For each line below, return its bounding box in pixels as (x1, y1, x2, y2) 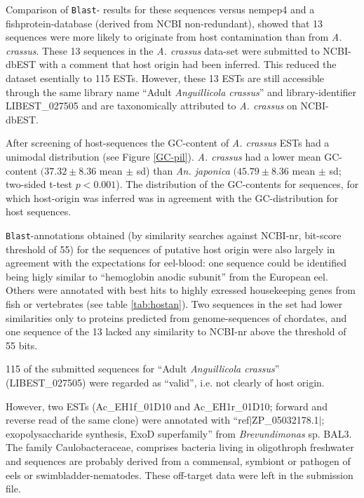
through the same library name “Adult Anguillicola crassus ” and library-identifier (6, 84, 357, 99)
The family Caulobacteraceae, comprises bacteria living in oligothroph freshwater (6, 440, 354, 455)
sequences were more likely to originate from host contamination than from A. (6, 29, 342, 44)
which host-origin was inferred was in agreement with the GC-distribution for (6, 190, 339, 205)
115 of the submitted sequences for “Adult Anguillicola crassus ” (6, 361, 280, 376)
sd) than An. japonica (136, 163, 230, 177)
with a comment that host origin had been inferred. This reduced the (39, 57, 337, 72)
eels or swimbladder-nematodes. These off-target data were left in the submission (6, 467, 353, 482)
